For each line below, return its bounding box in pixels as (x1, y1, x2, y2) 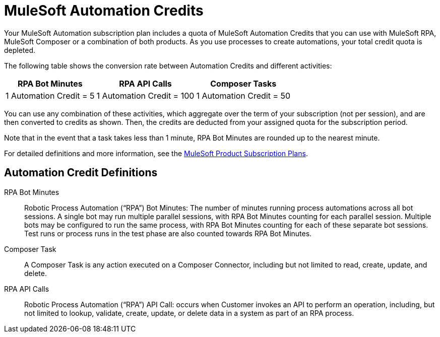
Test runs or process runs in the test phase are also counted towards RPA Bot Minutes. (24, 229, 312, 238)
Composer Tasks (210, 78, 277, 89)
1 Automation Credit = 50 (196, 90, 291, 101)
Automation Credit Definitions (4, 166, 158, 179)
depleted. (4, 45, 36, 54)
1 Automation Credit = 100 (96, 90, 195, 101)
